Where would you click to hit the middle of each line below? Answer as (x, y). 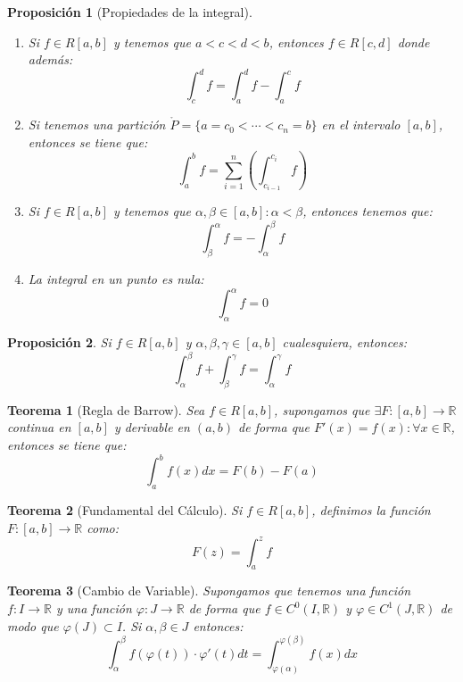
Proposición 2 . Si (59, 341)
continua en (39, 427)
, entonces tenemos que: (368, 211)
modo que (33, 625)
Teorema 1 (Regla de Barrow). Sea (106, 409)
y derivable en (152, 427)
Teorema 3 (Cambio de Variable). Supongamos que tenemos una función (209, 591)
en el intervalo (361, 125)
